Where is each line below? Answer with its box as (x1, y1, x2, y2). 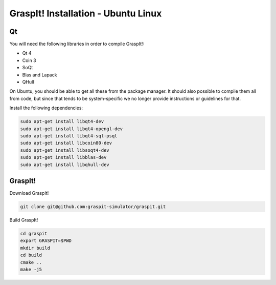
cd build (20, 252, 42, 258)
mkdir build (20, 245, 51, 251)
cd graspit (20, 231, 48, 236)
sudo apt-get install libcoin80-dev (20, 140, 112, 146)
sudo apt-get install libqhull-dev (20, 161, 109, 168)
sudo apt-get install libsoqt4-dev (20, 147, 109, 153)
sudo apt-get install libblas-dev (20, 154, 107, 160)
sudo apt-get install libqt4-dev (20, 118, 104, 125)
